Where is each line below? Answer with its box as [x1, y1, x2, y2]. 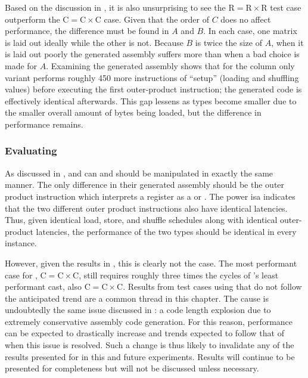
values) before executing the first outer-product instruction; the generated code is [5, 83, 302, 95]
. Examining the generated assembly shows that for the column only [46, 59, 295, 72]
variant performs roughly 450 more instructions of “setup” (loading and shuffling [5, 71, 299, 83]
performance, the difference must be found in [5, 24, 169, 37]
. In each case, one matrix [203, 24, 297, 37]
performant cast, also [5, 280, 82, 293]
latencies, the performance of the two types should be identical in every [36, 225, 297, 237]
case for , [5, 268, 38, 281]
